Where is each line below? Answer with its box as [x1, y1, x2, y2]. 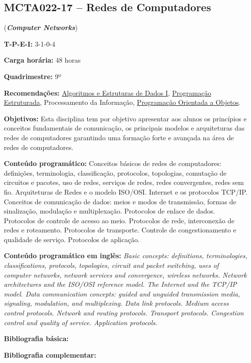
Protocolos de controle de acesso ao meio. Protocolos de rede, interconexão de [4, 215, 235, 225]
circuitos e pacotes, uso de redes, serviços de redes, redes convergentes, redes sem [4, 177, 244, 187]
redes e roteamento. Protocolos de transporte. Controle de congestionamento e [4, 225, 236, 235]
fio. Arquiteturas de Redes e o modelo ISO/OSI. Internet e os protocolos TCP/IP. [4, 186, 248, 197]
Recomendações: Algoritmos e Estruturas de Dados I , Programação [4, 87, 211, 98]
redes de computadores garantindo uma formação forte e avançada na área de [4, 132, 234, 142]
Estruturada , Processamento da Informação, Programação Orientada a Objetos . [4, 97, 241, 107]
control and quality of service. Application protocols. [4, 317, 157, 327]
